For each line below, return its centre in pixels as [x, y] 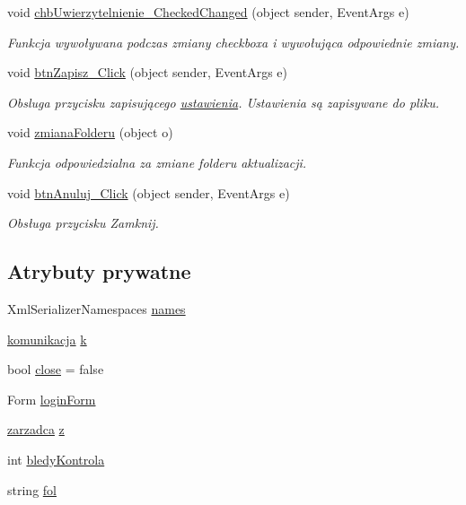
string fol [32, 489]
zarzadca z [36, 429]
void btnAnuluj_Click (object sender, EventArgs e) [149, 192]
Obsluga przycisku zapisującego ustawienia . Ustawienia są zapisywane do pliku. [224, 102]
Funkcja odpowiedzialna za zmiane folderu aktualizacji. [157, 162]
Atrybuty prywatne [99, 271]
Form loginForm [52, 399]
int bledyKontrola [56, 459]
